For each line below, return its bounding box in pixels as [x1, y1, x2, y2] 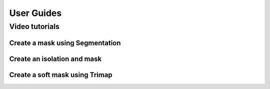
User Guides [9, 7, 62, 18]
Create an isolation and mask [9, 54, 102, 63]
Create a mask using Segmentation [9, 38, 121, 47]
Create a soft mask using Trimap [9, 70, 112, 79]
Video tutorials [9, 22, 60, 31]
